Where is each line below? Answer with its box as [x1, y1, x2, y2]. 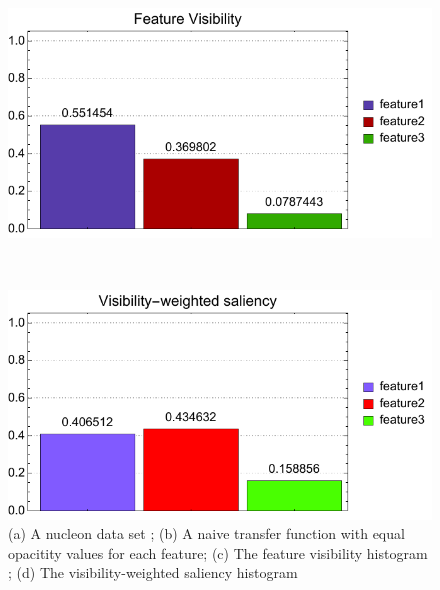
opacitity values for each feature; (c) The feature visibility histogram [8, 542, 428, 563]
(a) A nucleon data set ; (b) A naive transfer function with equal [8, 523, 405, 544]
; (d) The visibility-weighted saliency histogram [8, 562, 298, 583]
